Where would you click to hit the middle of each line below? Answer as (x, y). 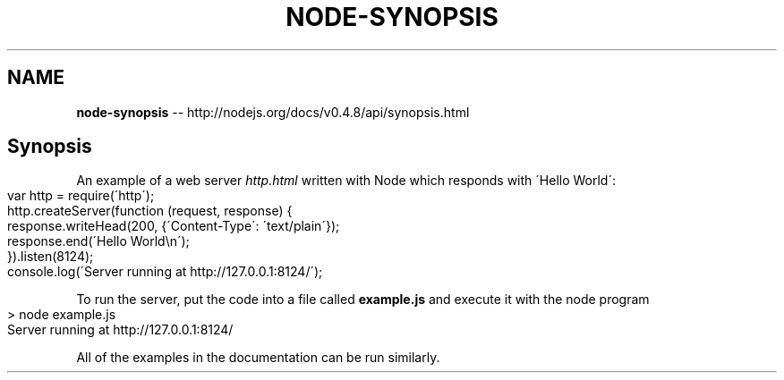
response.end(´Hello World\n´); (98, 241)
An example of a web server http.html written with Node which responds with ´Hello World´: (346, 181)
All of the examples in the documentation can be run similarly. (258, 358)
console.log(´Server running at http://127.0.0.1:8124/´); (165, 272)
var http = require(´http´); (81, 196)
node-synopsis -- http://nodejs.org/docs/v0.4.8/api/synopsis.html (273, 112)
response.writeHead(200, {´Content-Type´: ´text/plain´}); (174, 226)
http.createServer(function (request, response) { (150, 211)
